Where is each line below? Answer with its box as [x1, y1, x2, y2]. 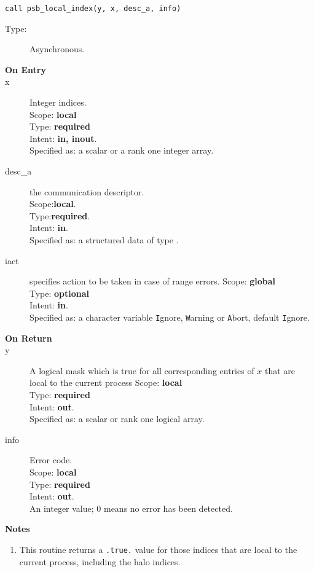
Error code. [29, 453, 73, 466]
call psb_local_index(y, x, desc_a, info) [5, 4, 181, 13]
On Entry [5, 63, 46, 76]
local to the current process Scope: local [29, 376, 183, 389]
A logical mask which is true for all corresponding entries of [29, 364, 254, 377]
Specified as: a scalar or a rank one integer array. [29, 144, 214, 157]
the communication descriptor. [29, 185, 144, 198]
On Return [5, 331, 52, 344]
